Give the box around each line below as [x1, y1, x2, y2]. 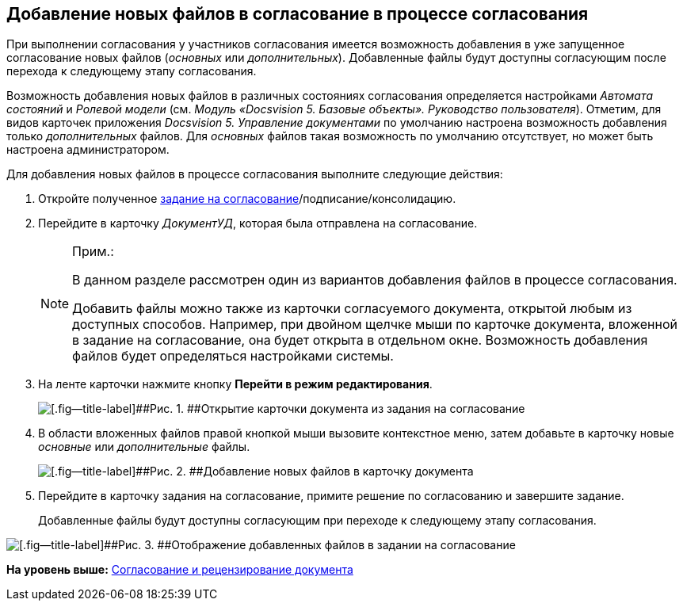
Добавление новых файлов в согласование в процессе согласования [6, 4, 589, 24]
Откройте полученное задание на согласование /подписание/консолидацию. [38, 192, 456, 206]
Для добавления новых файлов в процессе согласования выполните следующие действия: [6, 167, 503, 181]
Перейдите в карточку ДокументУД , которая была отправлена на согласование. [38, 216, 478, 231]
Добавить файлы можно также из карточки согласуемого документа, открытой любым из [72, 300, 632, 317]
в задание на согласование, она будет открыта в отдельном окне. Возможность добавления [72, 332, 648, 349]
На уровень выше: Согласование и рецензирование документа [6, 563, 353, 577]
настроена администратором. [6, 143, 170, 157]
